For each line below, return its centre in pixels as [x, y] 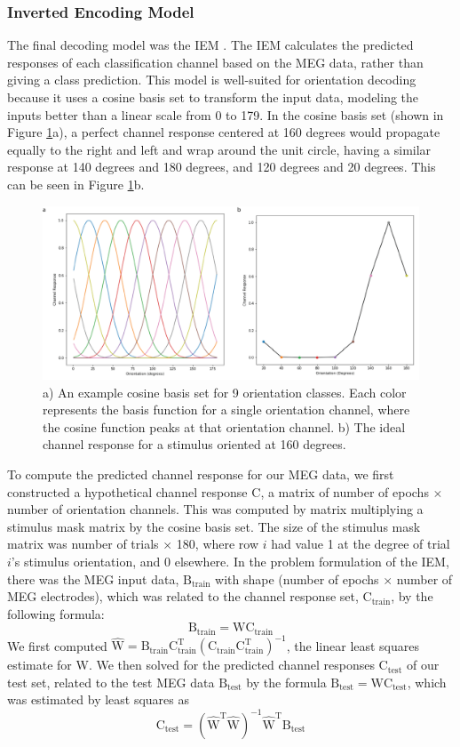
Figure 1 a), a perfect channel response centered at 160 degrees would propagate [224, 132]
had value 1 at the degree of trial [361, 544]
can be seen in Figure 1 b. [76, 184]
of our [423, 665]
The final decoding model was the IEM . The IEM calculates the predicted [210, 45]
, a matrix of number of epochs [345, 491]
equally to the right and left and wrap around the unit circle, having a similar [219, 149]
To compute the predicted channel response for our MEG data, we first [201, 474]
